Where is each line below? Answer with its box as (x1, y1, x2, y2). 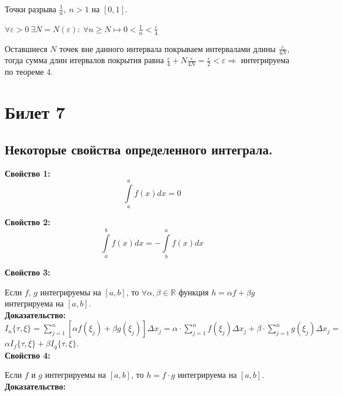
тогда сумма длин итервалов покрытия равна (5, 54, 164, 66)
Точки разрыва (5, 3, 56, 15)
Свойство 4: (5, 349, 51, 361)
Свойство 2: (5, 216, 51, 228)
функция (179, 285, 209, 298)
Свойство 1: (5, 167, 51, 180)
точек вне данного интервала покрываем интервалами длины (59, 42, 276, 54)
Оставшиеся (5, 42, 47, 54)
